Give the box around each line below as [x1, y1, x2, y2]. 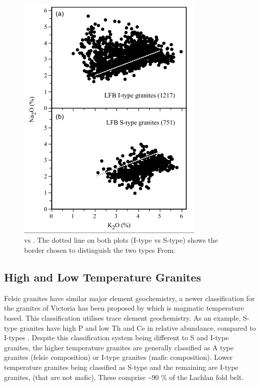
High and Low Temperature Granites [4, 269, 201, 285]
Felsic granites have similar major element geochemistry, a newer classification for [4, 293, 255, 303]
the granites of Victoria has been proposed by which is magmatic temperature [4, 303, 244, 313]
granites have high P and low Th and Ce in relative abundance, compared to [20, 322, 256, 333]
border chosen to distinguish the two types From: [24, 245, 176, 255]
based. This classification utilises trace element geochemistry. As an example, [4, 313, 241, 323]
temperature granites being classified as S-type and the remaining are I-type [4, 362, 238, 372]
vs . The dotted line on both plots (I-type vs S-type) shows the [24, 235, 218, 245]
